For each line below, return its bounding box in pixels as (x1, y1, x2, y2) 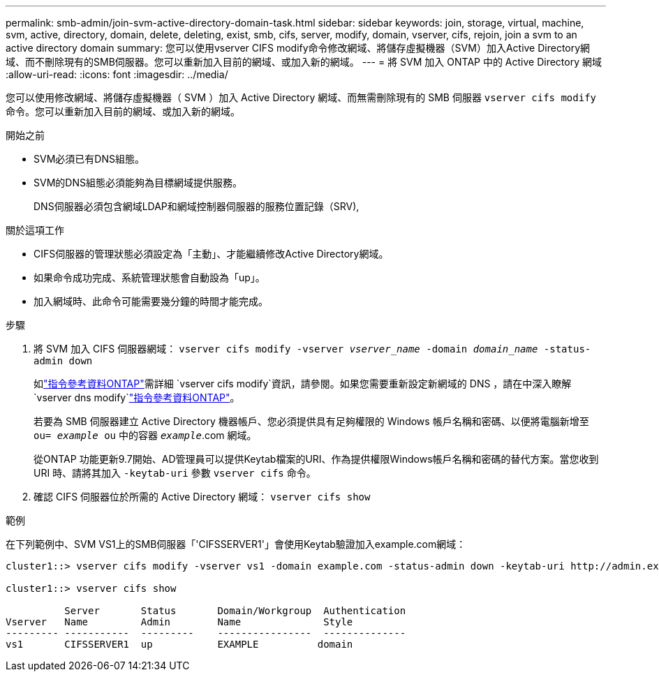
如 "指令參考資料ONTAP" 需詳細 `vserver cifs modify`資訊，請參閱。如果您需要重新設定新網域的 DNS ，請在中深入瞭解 (34, 378, 572, 389)
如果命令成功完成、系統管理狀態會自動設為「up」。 (34, 271, 265, 283)
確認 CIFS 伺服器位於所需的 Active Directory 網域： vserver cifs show (34, 491, 371, 503)
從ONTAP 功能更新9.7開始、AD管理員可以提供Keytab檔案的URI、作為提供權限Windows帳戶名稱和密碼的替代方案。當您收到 (34, 453, 599, 465)
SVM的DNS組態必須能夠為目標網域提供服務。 (34, 177, 242, 188)
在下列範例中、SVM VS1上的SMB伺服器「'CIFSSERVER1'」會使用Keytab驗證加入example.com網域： (6, 538, 466, 550)
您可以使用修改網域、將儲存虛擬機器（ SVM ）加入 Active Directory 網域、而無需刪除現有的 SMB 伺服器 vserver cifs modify (6, 91, 597, 103)
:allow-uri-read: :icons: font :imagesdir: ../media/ (6, 68, 228, 80)
